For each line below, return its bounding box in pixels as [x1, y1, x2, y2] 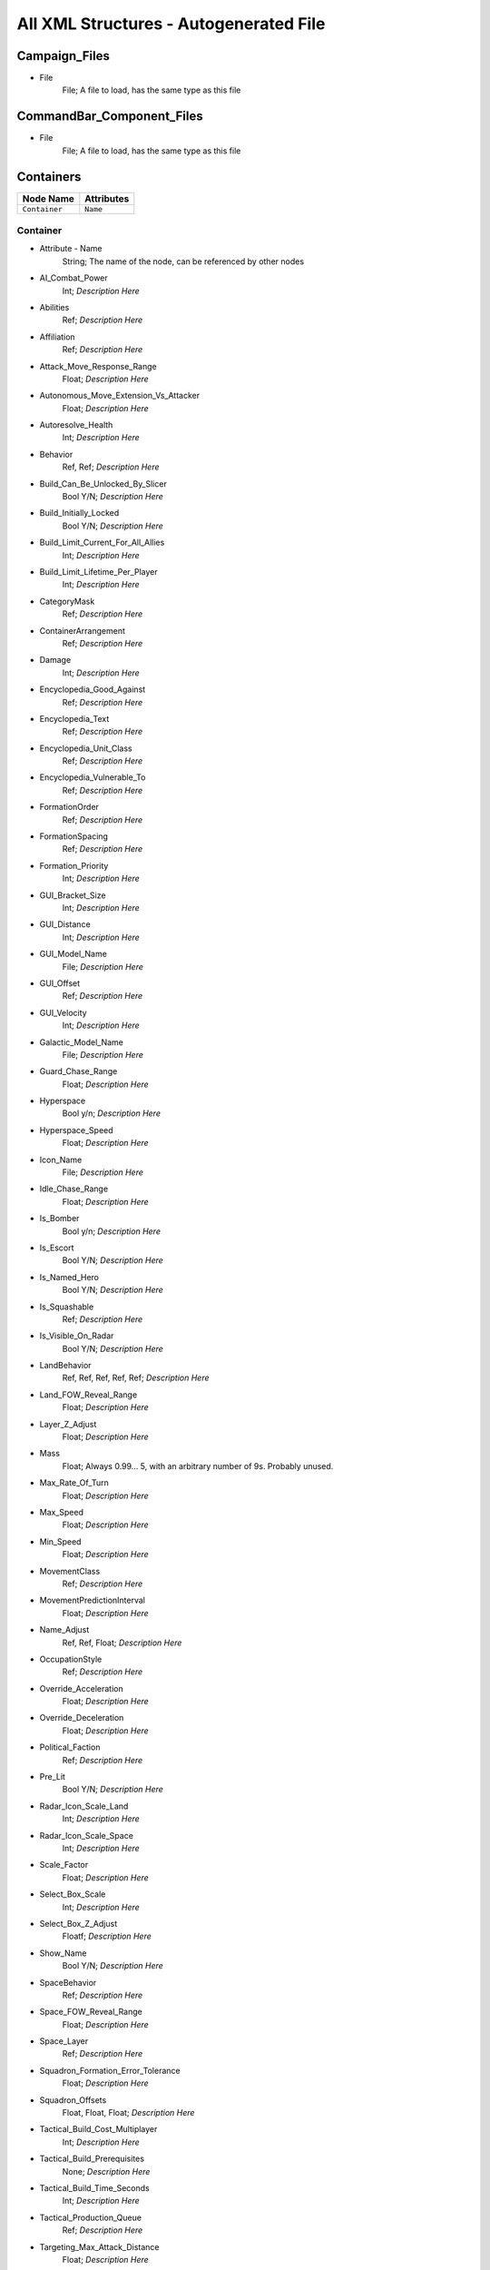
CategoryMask [39, 596, 95, 607]
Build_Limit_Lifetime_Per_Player [39, 567, 158, 577]
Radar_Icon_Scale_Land [39, 1801, 129, 1811]
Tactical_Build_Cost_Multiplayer [39, 2124, 158, 2135]
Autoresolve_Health [39, 419, 113, 430]
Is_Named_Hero [39, 1271, 100, 1282]
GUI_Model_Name [39, 949, 108, 960]
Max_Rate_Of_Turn [39, 1477, 109, 1488]
